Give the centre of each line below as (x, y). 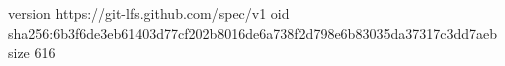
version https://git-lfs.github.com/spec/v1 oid (149, 13)
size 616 (32, 52)
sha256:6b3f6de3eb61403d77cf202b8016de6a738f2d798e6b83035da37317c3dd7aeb (252, 32)
